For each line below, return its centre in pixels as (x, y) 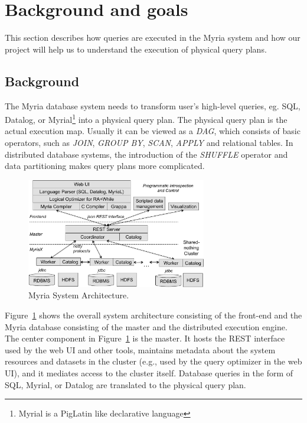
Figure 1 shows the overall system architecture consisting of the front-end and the (153, 315)
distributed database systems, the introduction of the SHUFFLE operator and (146, 154)
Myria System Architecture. (79, 295)
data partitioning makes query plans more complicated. (105, 166)
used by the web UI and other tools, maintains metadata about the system (140, 349)
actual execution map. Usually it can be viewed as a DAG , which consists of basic (153, 131)
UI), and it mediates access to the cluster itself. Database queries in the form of (149, 373)
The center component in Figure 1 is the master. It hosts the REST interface (145, 338)
